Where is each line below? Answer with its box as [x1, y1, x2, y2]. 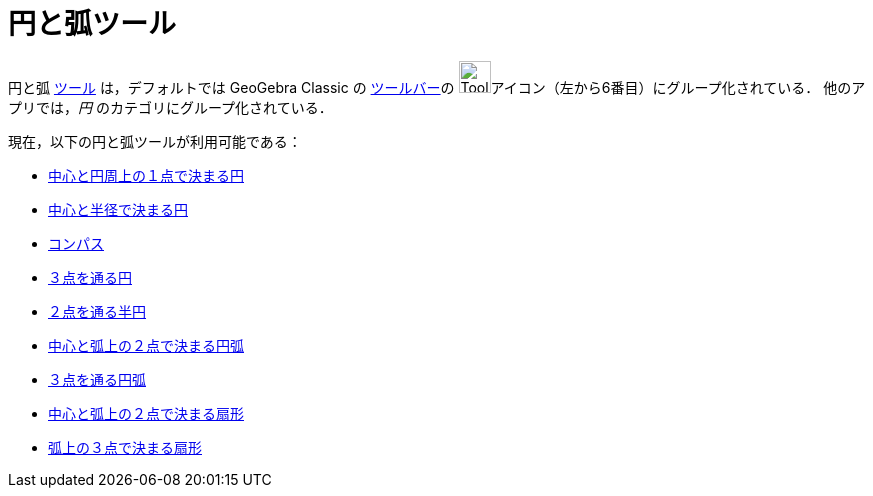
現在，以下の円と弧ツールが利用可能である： [8, 132, 302, 150]
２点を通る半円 [48, 302, 146, 320]
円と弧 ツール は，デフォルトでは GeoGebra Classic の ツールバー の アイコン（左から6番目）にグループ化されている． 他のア [8, 78, 866, 96]
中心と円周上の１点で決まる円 [48, 166, 244, 184]
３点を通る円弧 [48, 370, 146, 388]
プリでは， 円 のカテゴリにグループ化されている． [8, 98, 333, 116]
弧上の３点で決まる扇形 [48, 438, 202, 456]
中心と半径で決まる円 [48, 200, 188, 218]
